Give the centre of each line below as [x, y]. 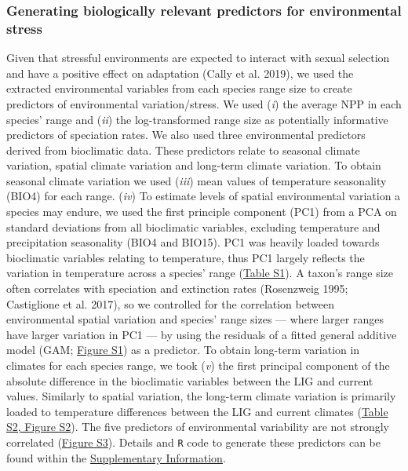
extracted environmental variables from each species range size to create [179, 88]
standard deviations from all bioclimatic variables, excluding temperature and [193, 226]
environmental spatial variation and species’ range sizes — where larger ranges [195, 319]
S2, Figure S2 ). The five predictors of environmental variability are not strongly [198, 427]
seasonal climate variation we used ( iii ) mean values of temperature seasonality [197, 180]
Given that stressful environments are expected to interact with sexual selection [198, 58]
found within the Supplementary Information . [116, 457]
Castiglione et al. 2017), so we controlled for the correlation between [170, 303]
